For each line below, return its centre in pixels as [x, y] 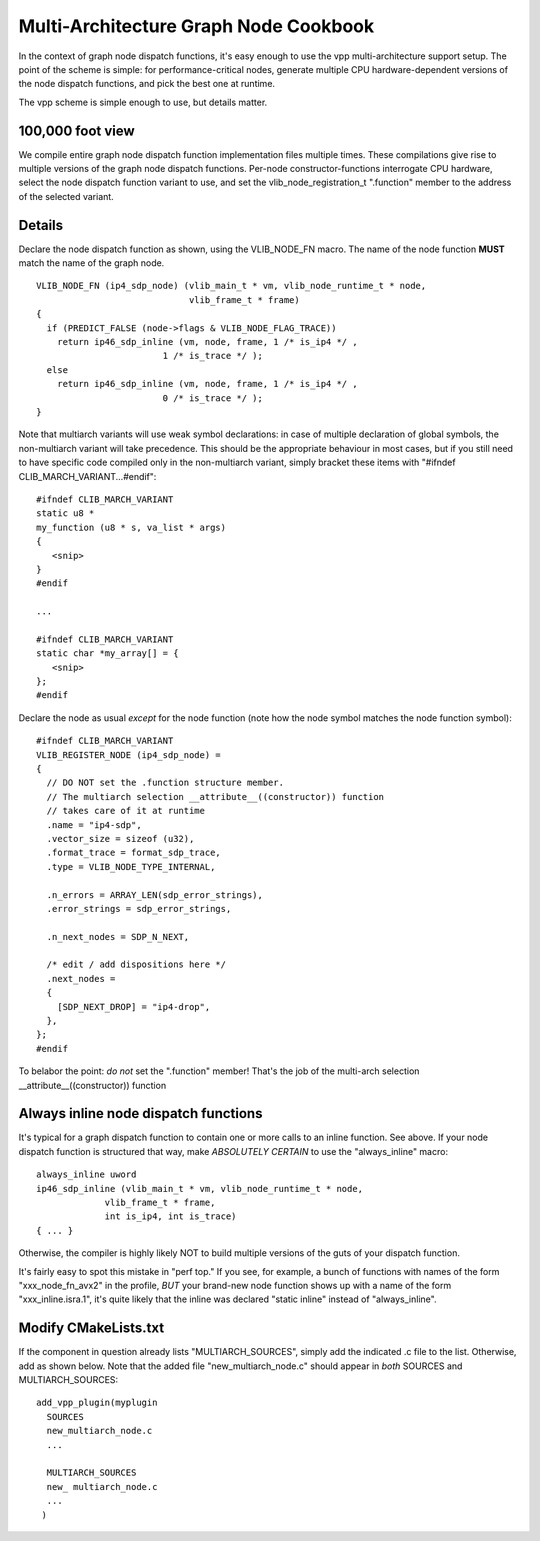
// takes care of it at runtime [125, 811]
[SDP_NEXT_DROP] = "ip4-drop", [133, 1006]
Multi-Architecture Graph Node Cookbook [196, 26]
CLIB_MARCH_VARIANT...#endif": [87, 476]
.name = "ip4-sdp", [94, 824]
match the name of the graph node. [91, 263]
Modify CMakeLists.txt [91, 1328]
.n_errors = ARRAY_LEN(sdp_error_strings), [155, 894]
